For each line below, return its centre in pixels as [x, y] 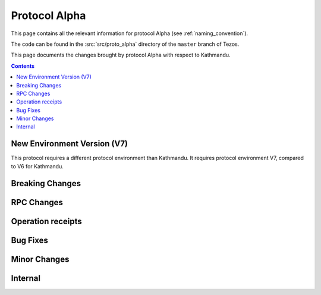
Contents [23, 66]
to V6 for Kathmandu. [37, 166]
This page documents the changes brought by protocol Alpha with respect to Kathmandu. [121, 55]
